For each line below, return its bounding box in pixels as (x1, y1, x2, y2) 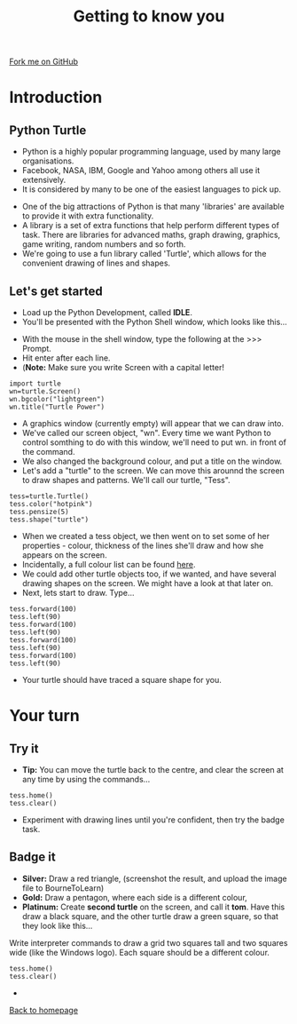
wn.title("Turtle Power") (9, 402, 105, 411)
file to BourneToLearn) (21, 882, 105, 893)
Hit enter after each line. (21, 353, 111, 363)
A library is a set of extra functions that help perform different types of (21, 220, 279, 231)
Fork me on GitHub (9, 56, 78, 67)
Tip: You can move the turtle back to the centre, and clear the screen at (21, 765, 284, 774)
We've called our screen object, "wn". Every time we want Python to (21, 428, 272, 438)
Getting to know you (73, 6, 225, 27)
